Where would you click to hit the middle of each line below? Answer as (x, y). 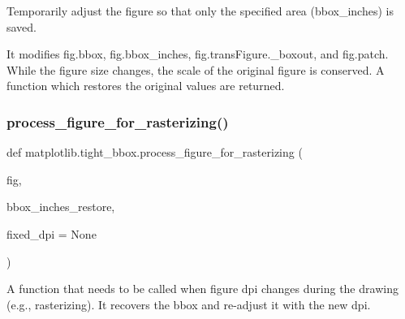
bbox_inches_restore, (61, 207)
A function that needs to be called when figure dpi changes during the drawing (202, 289)
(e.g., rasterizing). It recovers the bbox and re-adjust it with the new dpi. (189, 304)
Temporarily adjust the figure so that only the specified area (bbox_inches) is (200, 11)
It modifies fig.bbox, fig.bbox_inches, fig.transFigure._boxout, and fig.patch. (198, 54)
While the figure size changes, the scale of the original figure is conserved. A (196, 69)
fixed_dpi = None (52, 233)
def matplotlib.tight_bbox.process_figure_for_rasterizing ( (155, 152)
